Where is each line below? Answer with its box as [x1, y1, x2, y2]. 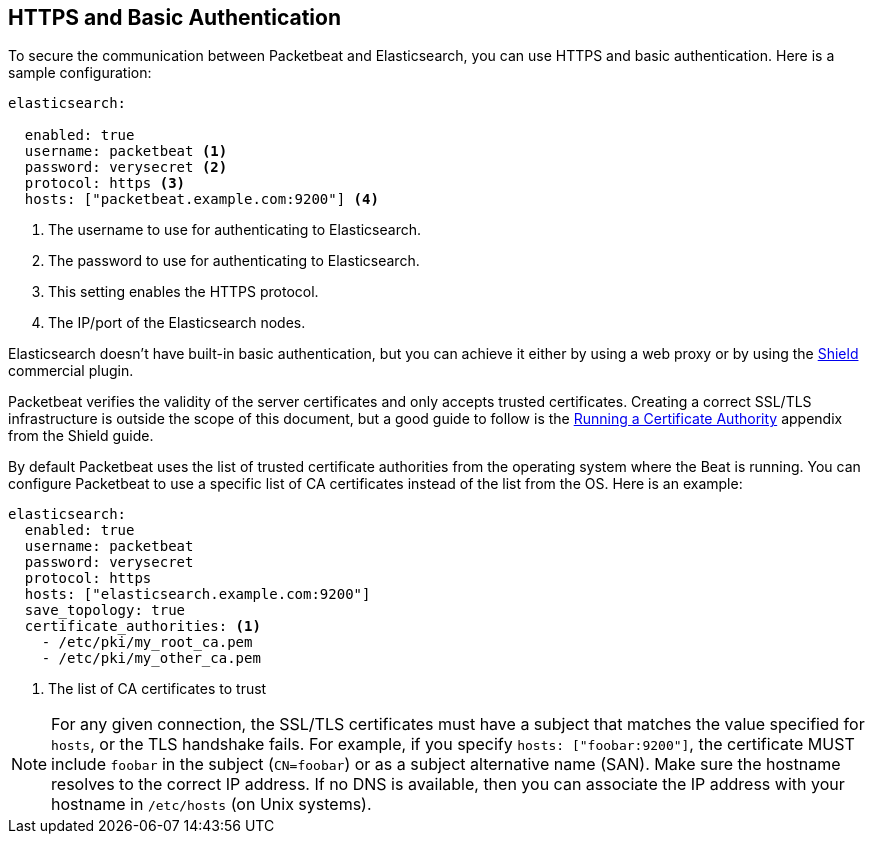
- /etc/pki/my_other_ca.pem [41, 650, 261, 667]
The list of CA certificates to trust [48, 680, 267, 698]
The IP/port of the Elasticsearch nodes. [48, 314, 306, 332]
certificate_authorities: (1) [24, 618, 261, 635]
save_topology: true [24, 602, 186, 619]
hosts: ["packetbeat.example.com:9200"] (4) [24, 191, 379, 208]
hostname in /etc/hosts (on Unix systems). [51, 794, 372, 815]
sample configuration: [8, 64, 152, 82]
